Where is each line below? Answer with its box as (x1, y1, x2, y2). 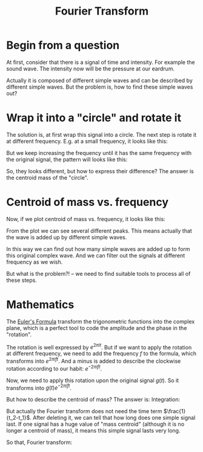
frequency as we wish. (6, 258, 63, 265)
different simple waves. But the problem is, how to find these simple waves (6, 83, 193, 91)
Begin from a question (6, 38, 120, 52)
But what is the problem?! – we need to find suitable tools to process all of (6, 270, 191, 277)
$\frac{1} (163, 408, 186, 415)
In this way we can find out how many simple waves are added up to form (6, 245, 190, 253)
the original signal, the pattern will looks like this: (6, 156, 128, 163)
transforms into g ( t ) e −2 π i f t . (6, 383, 72, 391)
